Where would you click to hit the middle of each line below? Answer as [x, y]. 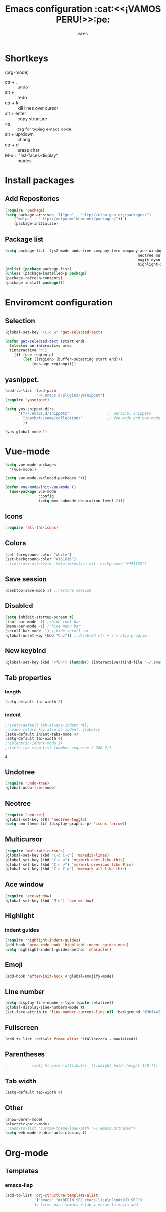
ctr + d [12, 145]
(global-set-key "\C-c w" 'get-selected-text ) [54, 332]
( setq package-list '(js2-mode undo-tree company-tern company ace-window [84, 251]
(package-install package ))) [35, 283]
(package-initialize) [36, 224]
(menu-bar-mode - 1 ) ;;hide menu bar [43, 626]
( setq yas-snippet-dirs [30, 409]
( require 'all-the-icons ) [32, 527]
